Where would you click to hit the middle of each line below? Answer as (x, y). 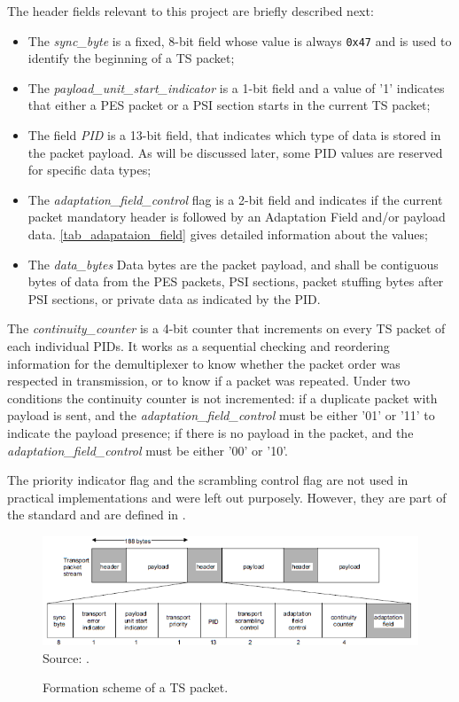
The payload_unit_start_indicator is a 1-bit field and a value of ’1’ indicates (236, 87)
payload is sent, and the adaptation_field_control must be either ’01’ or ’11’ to (221, 415)
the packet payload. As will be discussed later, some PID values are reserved (235, 152)
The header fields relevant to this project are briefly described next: (191, 11)
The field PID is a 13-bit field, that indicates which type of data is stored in (234, 135)
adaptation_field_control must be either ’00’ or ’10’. (148, 450)
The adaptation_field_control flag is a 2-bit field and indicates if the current (235, 199)
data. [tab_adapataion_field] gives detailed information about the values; (228, 234)
